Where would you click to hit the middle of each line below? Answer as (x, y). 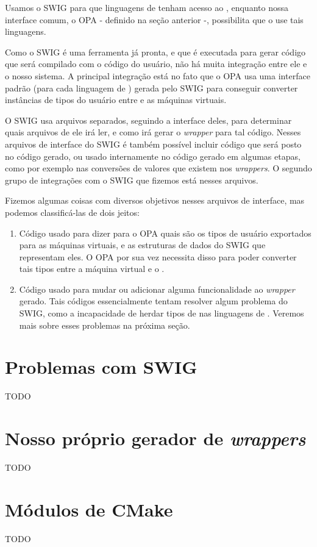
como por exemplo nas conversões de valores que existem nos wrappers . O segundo (158, 168)
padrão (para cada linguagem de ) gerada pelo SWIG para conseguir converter (151, 88)
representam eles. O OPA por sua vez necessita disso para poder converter (158, 256)
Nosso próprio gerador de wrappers (155, 438)
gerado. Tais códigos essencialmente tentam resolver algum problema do (153, 301)
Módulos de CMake (89, 509)
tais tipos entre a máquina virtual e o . (92, 269)
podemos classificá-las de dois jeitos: (72, 212)
